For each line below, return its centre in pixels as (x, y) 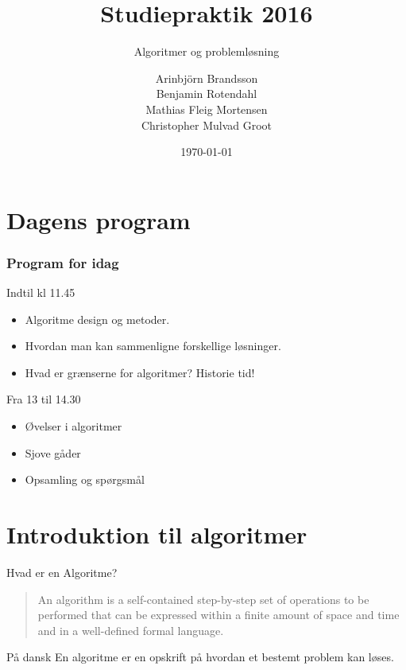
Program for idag (63, 262)
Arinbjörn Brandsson (207, 78)
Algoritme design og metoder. (97, 319)
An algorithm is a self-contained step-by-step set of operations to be (203, 599)
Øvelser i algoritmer (73, 426)
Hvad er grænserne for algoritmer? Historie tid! (140, 372)
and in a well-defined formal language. (131, 630)
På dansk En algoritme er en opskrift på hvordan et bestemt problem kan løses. (200, 657)
